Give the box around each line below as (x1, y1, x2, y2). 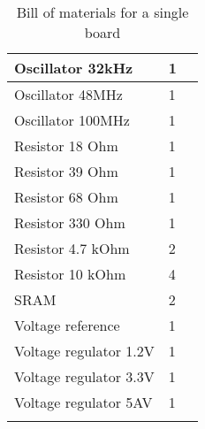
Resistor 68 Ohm (14, 187, 118, 207)
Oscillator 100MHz (14, 110, 130, 130)
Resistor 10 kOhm (14, 264, 126, 284)
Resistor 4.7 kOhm (14, 238, 130, 258)
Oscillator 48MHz (14, 84, 123, 104)
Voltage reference (14, 315, 120, 335)
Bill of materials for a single (16, 2, 189, 22)
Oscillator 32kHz (14, 57, 133, 78)
